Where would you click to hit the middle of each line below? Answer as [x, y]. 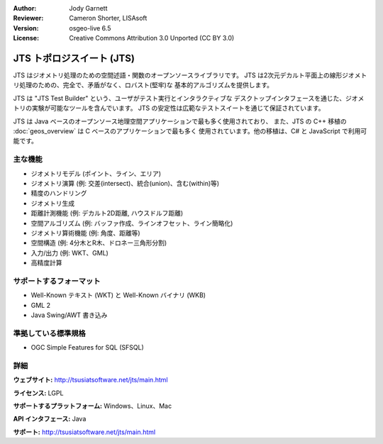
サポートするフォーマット [57, 281]
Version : [26, 28]
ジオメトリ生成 [52, 203]
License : [26, 38]
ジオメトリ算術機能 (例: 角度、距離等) [86, 233]
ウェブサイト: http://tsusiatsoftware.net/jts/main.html [90, 380]
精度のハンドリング [59, 193]
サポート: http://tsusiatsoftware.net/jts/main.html [84, 432]
